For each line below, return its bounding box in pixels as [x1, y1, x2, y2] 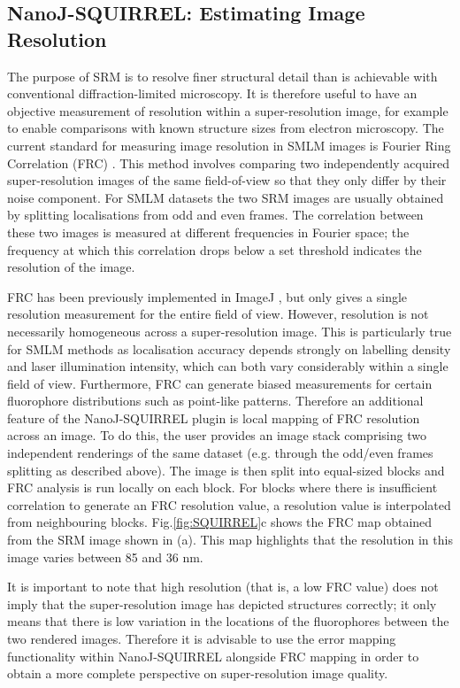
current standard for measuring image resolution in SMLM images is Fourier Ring [7, 135, 451, 154]
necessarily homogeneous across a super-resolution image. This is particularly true [7, 321, 452, 340]
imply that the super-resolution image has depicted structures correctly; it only [7, 594, 437, 613]
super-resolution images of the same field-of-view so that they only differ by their [7, 171, 447, 189]
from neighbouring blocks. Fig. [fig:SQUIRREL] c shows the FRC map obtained [7, 513, 433, 531]
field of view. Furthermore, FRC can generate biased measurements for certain [7, 374, 433, 392]
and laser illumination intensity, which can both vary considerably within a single [7, 357, 448, 375]
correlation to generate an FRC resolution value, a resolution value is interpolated [7, 495, 451, 514]
